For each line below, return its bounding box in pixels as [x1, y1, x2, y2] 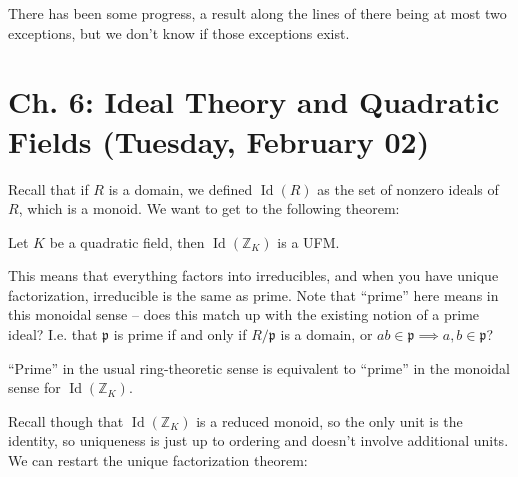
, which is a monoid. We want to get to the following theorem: [18, 198, 400, 219]
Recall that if [8, 178, 89, 199]
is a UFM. [277, 231, 340, 252]
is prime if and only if [113, 324, 247, 345]
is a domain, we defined [108, 178, 253, 199]
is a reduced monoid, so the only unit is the [196, 410, 463, 431]
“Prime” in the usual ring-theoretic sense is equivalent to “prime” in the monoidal [8, 357, 510, 378]
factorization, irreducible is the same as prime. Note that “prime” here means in [8, 284, 499, 305]
